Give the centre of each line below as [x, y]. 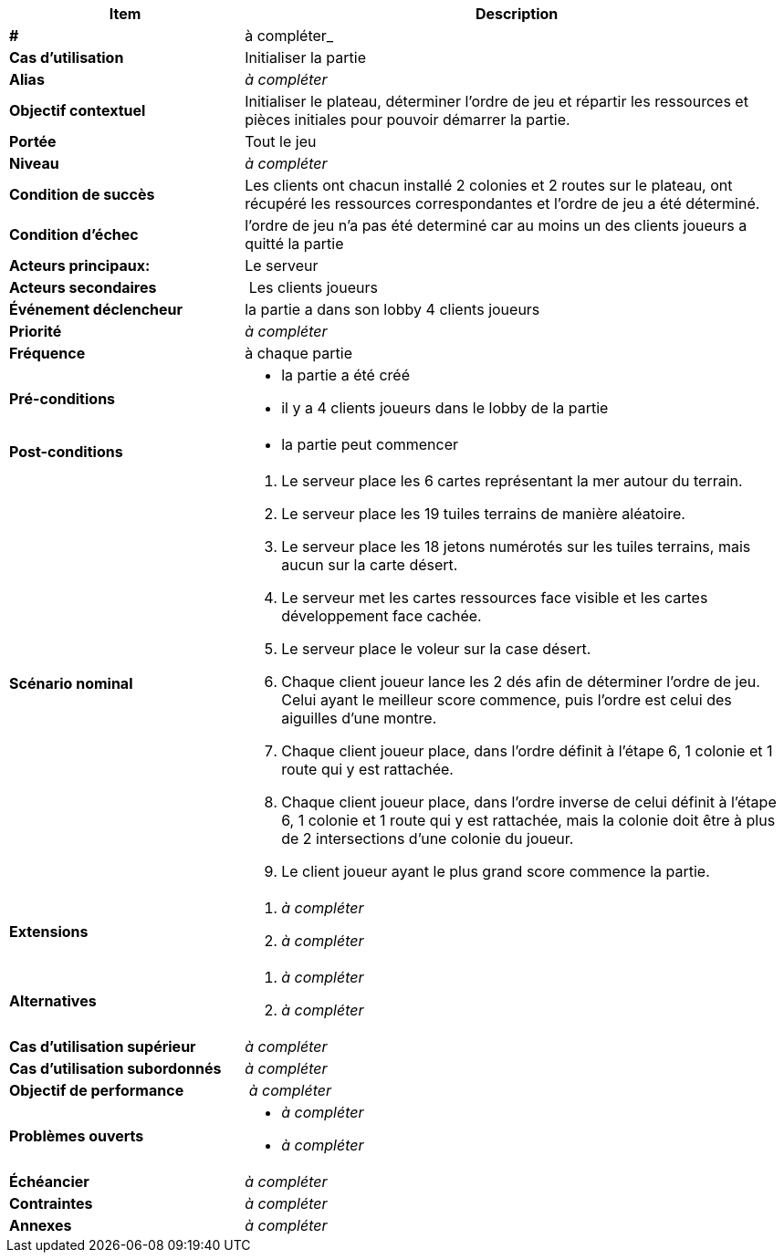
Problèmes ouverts [77, 1136]
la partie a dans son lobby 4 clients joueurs [392, 309]
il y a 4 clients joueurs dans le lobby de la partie [445, 408]
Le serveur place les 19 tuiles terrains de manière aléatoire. [483, 514]
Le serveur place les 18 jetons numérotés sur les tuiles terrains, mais [516, 547]
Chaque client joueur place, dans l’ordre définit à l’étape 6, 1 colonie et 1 [527, 751]
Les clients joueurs [313, 287]
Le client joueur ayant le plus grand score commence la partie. [496, 871]
